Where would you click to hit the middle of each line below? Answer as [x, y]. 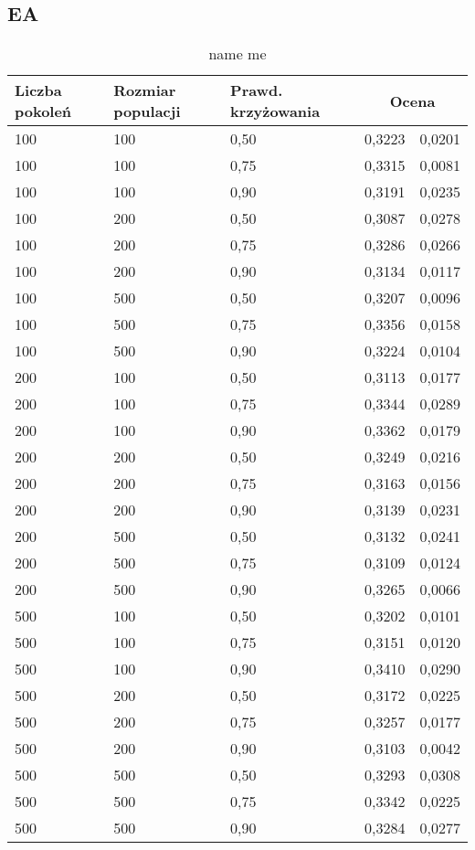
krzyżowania [275, 112]
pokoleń [43, 112]
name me [237, 54]
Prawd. [257, 90]
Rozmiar [145, 90]
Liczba [38, 90]
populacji [147, 112]
